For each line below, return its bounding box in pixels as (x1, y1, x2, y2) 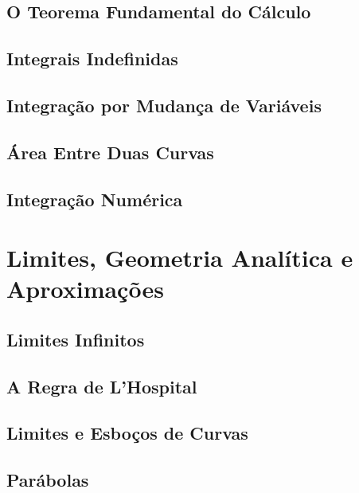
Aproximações (6, 272, 164, 305)
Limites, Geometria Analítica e (6, 241, 353, 274)
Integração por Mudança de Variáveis (6, 92, 322, 117)
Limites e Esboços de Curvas (6, 421, 248, 445)
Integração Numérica (6, 186, 183, 211)
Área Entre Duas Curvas (6, 139, 214, 164)
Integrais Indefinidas (6, 46, 178, 71)
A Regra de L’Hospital (6, 374, 197, 398)
